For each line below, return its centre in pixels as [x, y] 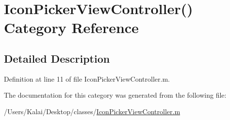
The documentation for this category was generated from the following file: [115, 95]
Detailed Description [57, 58]
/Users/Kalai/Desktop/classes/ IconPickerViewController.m [92, 111]
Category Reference [71, 27]
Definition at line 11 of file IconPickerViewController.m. [87, 78]
